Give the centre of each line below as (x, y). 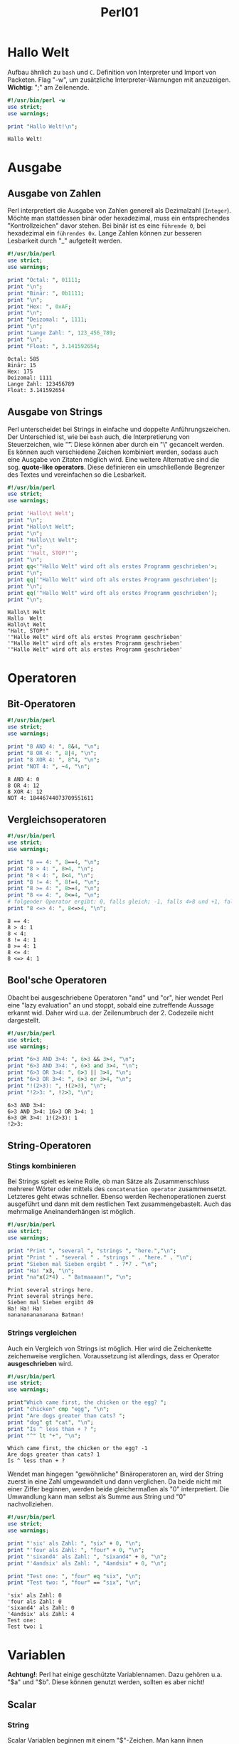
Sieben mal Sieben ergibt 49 (51, 1303)
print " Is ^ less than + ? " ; (52, 1429)
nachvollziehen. (31, 1504)
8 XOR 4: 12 (25, 792)
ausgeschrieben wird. (40, 1363)
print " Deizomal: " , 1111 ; (47, 320)
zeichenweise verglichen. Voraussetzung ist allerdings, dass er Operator (113, 1355)
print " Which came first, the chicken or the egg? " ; (87, 1402)
